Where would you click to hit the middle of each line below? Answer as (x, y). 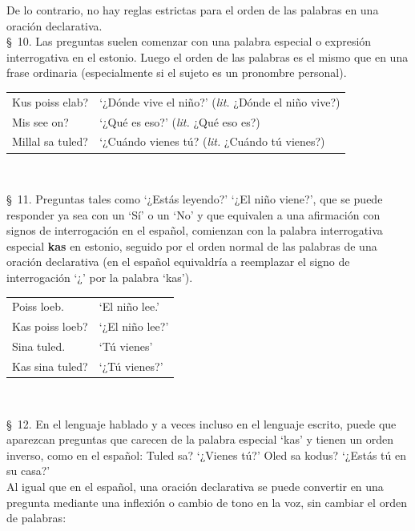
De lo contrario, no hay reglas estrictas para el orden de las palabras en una (193, 10)
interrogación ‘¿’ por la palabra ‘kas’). (100, 278)
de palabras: (36, 518)
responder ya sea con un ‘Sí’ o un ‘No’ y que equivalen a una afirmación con (193, 214)
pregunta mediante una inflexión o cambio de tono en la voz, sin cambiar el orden (207, 502)
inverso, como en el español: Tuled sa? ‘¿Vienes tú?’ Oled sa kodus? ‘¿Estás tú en (206, 455)
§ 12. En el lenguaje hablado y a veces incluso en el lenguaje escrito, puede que (201, 423)
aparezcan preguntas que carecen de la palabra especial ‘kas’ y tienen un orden (200, 439)
